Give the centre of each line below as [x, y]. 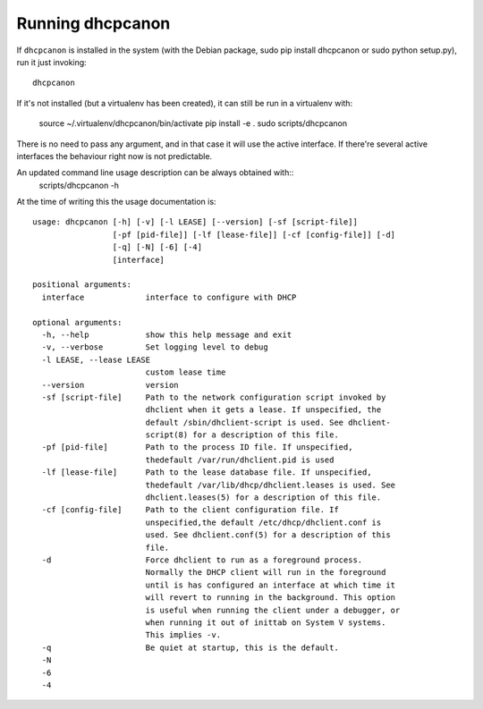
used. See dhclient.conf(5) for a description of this [268, 535]
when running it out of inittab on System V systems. [266, 622]
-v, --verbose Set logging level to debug [155, 347]
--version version [110, 385]
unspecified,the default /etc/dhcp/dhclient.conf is [263, 522]
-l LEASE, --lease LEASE [96, 359]
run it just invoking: [51, 62]
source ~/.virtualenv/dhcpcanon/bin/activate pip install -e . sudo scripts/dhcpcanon [193, 123]
